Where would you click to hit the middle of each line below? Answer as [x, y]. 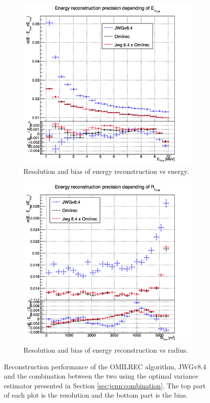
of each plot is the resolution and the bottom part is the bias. [96, 395]
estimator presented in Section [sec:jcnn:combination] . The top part [105, 385]
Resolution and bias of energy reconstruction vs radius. [106, 350]
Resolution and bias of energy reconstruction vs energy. [106, 171]
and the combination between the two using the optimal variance [101, 376]
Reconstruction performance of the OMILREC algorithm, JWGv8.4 [105, 366]
